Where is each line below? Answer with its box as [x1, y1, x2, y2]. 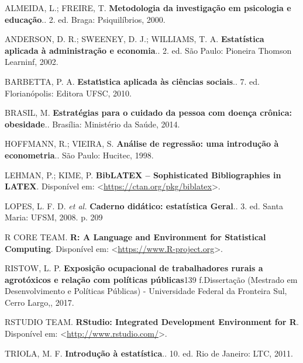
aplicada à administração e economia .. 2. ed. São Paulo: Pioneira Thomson [5, 44, 292, 56]
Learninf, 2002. [5, 56, 58, 68]
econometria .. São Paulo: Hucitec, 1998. [5, 148, 154, 161]
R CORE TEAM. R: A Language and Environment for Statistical [5, 230, 266, 243]
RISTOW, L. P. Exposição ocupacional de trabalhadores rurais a [5, 262, 263, 274]
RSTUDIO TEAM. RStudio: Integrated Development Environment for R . [5, 316, 299, 328]
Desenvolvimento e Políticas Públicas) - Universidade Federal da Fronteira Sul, [5, 285, 287, 297]
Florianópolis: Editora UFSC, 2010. [5, 87, 132, 99]
